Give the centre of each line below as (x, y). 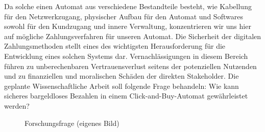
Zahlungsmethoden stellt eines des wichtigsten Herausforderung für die (115, 46)
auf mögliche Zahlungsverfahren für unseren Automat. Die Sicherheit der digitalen (133, 36)
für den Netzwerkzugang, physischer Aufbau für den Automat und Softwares (124, 16)
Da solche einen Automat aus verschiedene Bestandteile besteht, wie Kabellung (128, 6)
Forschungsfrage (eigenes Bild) (72, 123)
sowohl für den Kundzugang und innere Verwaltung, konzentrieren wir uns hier (128, 26)
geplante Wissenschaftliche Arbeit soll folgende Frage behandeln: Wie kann (122, 86)
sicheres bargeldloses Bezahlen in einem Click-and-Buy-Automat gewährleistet (126, 96)
